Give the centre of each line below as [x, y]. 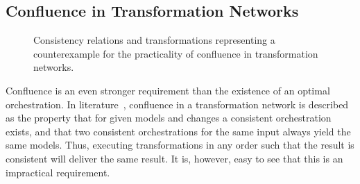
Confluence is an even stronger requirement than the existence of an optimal [168, 90]
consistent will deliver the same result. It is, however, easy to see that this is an [174, 158]
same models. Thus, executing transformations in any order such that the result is [180, 145]
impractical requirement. [58, 172]
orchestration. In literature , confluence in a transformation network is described [177, 104]
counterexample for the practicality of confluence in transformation [176, 53]
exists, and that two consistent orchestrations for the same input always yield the [178, 131]
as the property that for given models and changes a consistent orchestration [169, 118]
